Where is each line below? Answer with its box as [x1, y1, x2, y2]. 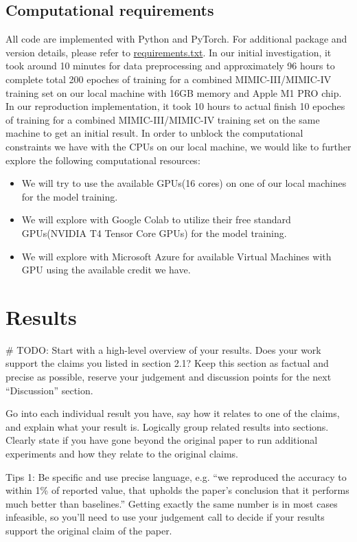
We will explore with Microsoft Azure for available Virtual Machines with [21, 249, 332, 263]
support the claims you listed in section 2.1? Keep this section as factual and [5, 356, 329, 370]
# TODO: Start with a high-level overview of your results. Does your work [5, 342, 321, 357]
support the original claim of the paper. [5, 523, 172, 537]
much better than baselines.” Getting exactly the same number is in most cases [5, 496, 338, 510]
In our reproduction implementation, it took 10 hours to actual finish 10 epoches [5, 99, 345, 113]
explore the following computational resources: [5, 153, 200, 167]
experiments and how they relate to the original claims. [5, 446, 238, 460]
